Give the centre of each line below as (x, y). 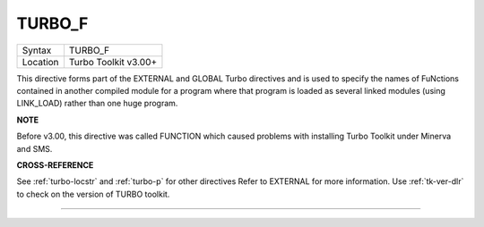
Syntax (37, 50)
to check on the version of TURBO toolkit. (93, 194)
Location (40, 62)
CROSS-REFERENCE (55, 164)
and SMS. (35, 148)
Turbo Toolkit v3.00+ (113, 62)
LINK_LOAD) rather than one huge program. (97, 104)
